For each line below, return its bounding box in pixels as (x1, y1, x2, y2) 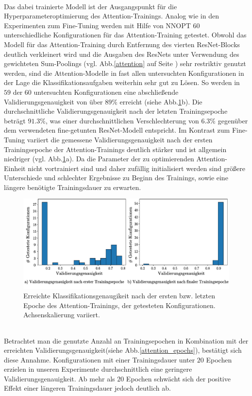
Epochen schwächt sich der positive (126, 373, 231, 383)
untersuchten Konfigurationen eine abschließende (34, 86, 179, 97)
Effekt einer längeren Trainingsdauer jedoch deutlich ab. (4, 383, 171, 393)
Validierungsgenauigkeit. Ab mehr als (4, 373, 115, 383)
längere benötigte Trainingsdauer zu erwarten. (4, 182, 141, 192)
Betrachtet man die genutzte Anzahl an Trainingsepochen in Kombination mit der (4, 335, 249, 345)
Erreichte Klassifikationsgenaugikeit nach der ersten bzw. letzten (23, 291, 215, 301)
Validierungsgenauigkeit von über (4, 96, 103, 106)
